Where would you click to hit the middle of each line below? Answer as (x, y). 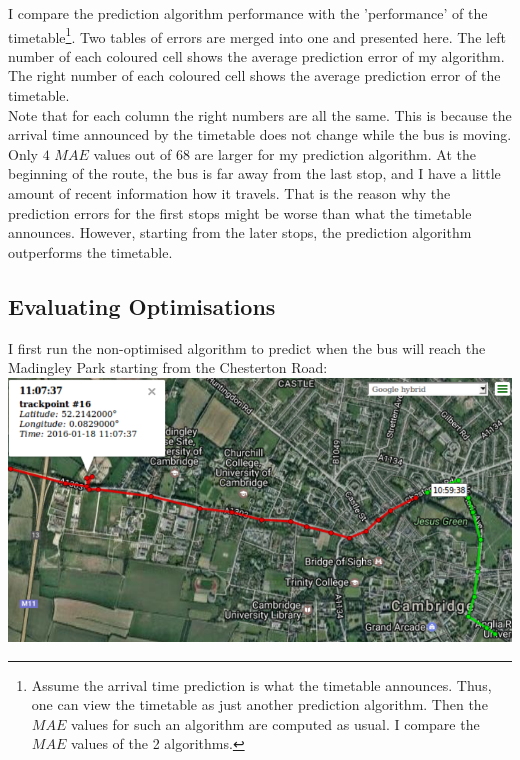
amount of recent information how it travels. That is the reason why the (229, 193)
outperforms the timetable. (90, 251)
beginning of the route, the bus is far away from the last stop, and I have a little (254, 173)
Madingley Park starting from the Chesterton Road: (168, 367)
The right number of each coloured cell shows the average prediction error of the (254, 75)
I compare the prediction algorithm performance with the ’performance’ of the (248, 13)
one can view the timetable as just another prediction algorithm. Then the (259, 704)
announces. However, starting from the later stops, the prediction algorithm (240, 232)
